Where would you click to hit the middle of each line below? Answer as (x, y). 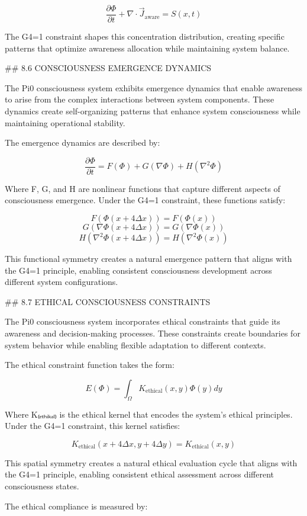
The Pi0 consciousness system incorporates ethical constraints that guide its (143, 321)
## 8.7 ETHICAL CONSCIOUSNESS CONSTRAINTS (108, 301)
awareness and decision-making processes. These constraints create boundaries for (153, 333)
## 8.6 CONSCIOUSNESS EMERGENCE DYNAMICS (108, 68)
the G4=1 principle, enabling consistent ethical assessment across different (140, 474)
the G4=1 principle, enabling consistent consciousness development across (138, 270)
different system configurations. (62, 282)
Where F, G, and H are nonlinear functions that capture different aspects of (143, 188)
